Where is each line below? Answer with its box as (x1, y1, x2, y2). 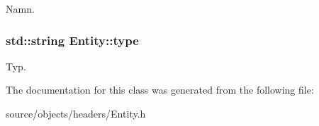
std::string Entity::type (6, 31, 139, 49)
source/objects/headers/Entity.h (6, 106, 146, 120)
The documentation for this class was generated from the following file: (6, 82, 314, 97)
